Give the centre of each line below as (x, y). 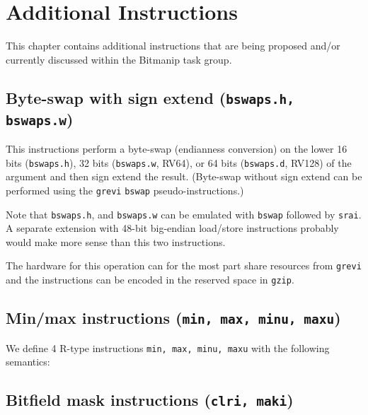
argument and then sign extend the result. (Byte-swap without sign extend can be (184, 176)
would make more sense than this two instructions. (116, 241)
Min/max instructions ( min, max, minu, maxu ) (173, 318)
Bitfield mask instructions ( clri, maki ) (150, 400)
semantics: (28, 362)
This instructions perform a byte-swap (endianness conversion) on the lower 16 (177, 149)
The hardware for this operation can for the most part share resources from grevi (184, 265)
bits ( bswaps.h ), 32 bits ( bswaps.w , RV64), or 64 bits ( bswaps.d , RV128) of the (179, 162)
